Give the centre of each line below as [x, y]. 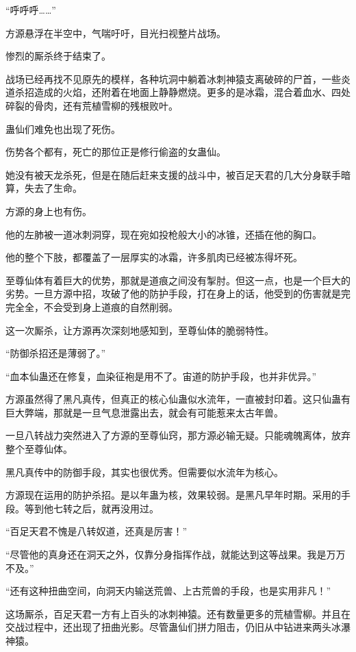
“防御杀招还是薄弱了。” [56, 353]
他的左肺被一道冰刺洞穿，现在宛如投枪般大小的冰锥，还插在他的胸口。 [164, 234]
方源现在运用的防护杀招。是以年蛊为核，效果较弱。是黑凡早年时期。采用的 [173, 495]
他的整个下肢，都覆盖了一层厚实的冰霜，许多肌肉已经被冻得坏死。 [154, 257]
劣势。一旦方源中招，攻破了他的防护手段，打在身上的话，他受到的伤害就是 [173, 293]
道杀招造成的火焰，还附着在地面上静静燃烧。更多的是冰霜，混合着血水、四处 [178, 92]
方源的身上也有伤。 [49, 211]
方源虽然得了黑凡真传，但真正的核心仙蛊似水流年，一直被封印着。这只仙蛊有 [178, 399]
